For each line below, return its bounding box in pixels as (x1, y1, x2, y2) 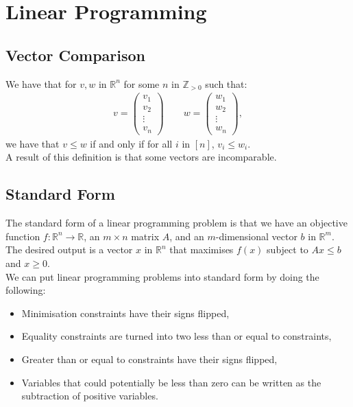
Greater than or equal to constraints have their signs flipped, (21, 351, 278, 366)
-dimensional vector (215, 229, 297, 243)
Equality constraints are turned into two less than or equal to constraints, (21, 329, 332, 343)
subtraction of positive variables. (21, 388, 158, 403)
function (5, 229, 40, 243)
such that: (205, 76, 247, 91)
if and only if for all (90, 136, 173, 150)
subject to (267, 242, 308, 257)
